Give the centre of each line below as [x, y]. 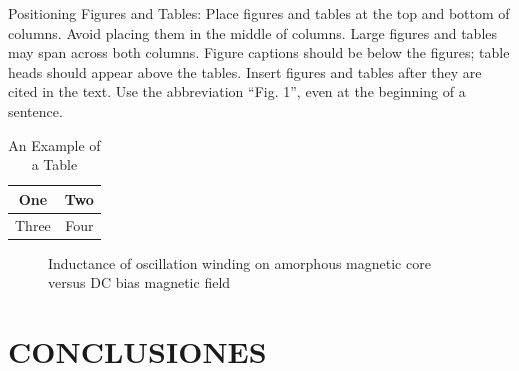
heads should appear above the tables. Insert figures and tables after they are [245, 71]
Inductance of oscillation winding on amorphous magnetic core [239, 262]
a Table [54, 164]
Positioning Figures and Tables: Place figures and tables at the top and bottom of [259, 13]
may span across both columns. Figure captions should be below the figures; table [259, 52]
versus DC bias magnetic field [139, 282]
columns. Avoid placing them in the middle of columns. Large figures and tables [253, 32]
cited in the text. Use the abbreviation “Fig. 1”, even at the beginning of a [237, 91]
